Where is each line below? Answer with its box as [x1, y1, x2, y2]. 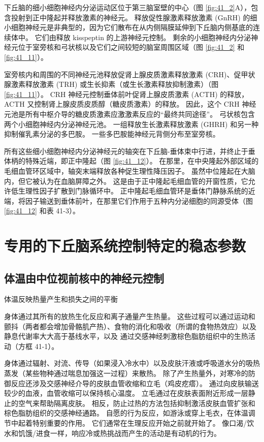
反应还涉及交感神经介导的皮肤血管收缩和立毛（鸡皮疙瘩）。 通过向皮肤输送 [11, 377, 259, 388]
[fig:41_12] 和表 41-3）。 [4, 205, 80, 216]
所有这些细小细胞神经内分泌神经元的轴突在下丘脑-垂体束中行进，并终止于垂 [4, 145, 255, 156]
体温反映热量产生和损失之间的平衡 [4, 294, 118, 304]
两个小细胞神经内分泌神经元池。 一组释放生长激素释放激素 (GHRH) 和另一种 [4, 118, 259, 129]
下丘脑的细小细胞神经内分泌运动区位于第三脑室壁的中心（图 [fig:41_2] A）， [4, 2, 251, 12]
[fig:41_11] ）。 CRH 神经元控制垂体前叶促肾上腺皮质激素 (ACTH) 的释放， [4, 88, 249, 99]
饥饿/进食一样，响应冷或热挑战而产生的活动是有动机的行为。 [18, 427, 221, 438]
